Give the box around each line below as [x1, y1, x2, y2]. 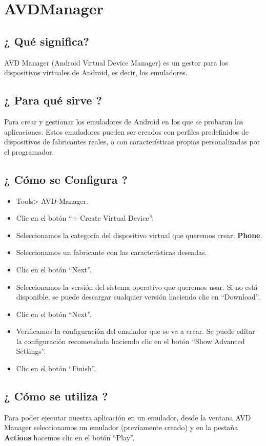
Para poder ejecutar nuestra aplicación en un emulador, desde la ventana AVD [4, 412, 251, 422]
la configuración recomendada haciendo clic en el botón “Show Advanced [16, 335, 245, 346]
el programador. [4, 146, 54, 157]
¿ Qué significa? [4, 33, 89, 49]
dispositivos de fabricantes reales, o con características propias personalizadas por [4, 136, 260, 147]
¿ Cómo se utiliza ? [4, 388, 108, 404]
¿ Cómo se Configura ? [4, 171, 128, 187]
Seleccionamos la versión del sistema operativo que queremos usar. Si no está [16, 281, 258, 292]
